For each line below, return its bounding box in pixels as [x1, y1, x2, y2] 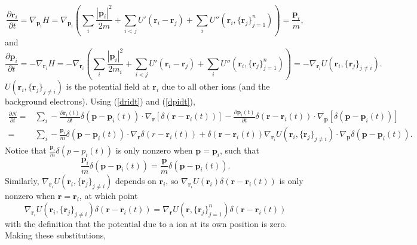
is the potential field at [66, 80, 150, 93]
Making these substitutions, [5, 229, 106, 241]
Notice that [5, 144, 47, 157]
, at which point [79, 189, 138, 202]
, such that [220, 144, 259, 157]
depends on [115, 174, 157, 187]
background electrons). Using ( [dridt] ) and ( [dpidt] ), [5, 95, 195, 108]
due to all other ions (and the [161, 80, 270, 93]
